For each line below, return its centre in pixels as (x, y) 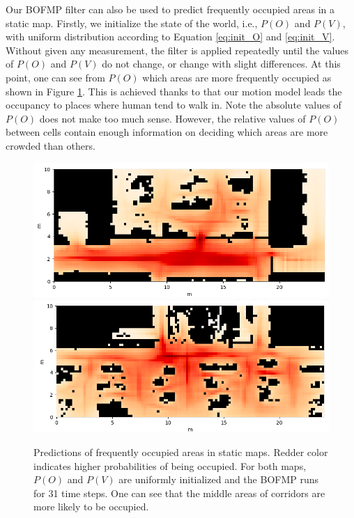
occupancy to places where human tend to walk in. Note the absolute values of (174, 105)
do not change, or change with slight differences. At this (221, 64)
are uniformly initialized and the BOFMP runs (219, 479)
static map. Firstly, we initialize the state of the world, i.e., (132, 23)
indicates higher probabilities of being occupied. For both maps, (170, 465)
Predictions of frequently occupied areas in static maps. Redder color (181, 452)
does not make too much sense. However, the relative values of (172, 118)
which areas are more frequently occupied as (237, 77)
